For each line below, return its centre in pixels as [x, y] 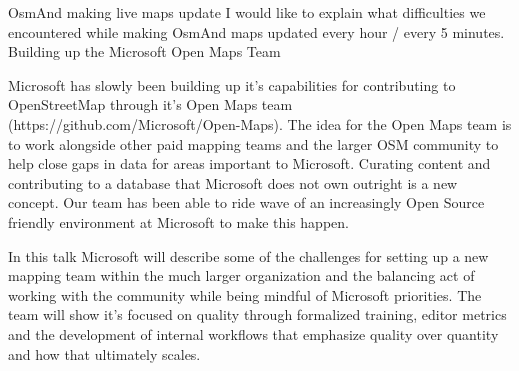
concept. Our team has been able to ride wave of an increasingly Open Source [246, 202]
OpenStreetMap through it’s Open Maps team [150, 104]
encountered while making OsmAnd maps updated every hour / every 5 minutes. [256, 31]
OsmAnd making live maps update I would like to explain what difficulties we [247, 12]
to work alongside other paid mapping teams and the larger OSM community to [253, 143]
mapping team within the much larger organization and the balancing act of [241, 275]
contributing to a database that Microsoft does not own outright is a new [233, 182]
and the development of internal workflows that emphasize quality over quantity [253, 333]
